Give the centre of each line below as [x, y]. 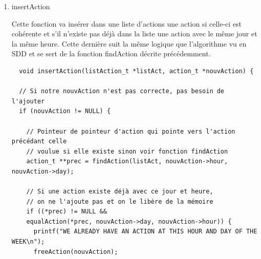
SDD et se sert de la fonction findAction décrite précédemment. [111, 53]
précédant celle [39, 142]
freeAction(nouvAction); [76, 252]
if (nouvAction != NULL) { [65, 111]
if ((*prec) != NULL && [67, 212]
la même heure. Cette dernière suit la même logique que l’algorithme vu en [129, 43]
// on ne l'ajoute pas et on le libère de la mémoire [120, 201]
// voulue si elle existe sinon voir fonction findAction [127, 151]
